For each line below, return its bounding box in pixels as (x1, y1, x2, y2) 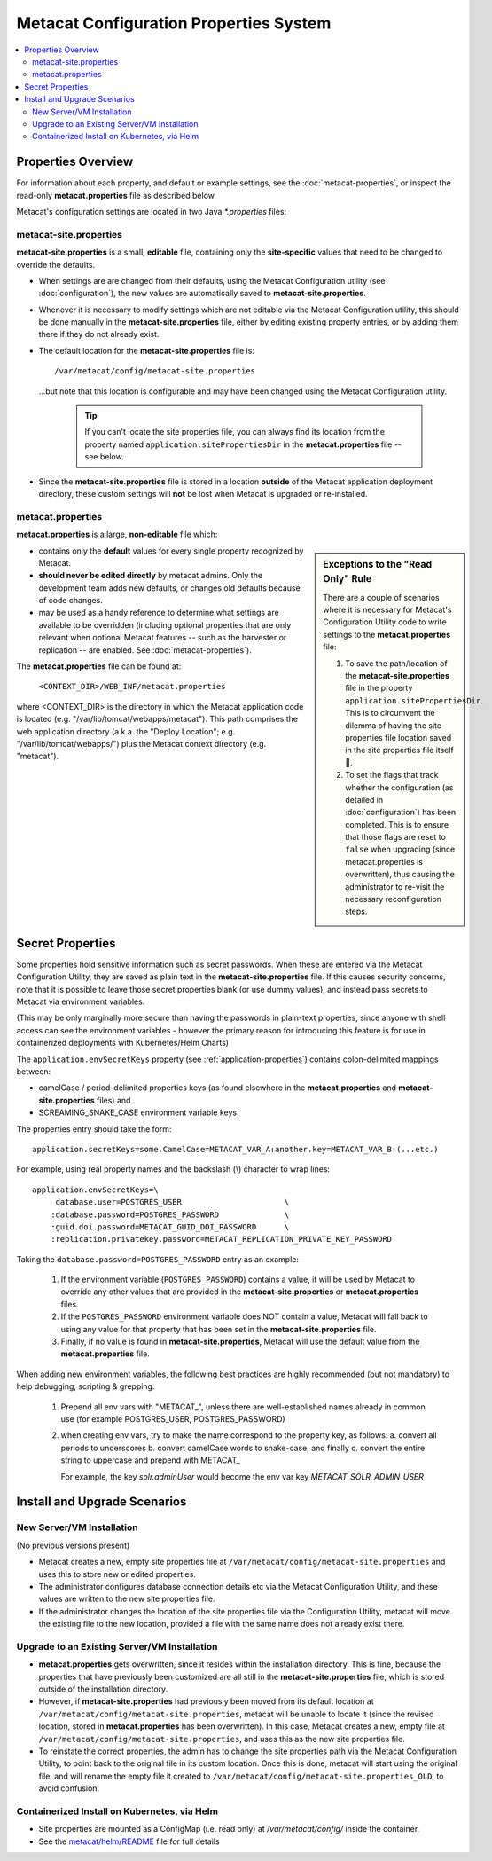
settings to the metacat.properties (323, 629, 451, 640)
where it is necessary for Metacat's (323, 604, 452, 616)
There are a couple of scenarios (323, 592, 440, 602)
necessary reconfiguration (345, 894, 442, 905)
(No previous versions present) (16, 1540, 130, 1551)
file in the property (345, 683, 413, 694)
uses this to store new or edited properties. (38, 1568, 197, 1579)
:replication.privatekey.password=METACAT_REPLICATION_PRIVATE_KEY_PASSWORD (50, 1234, 393, 1245)
